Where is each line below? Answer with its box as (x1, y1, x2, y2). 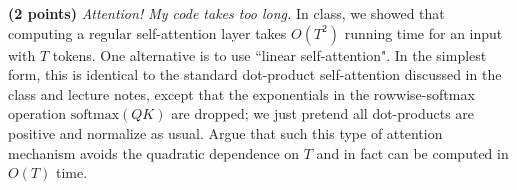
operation (8, 103, 67, 124)
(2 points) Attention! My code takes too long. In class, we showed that (8, 3, 445, 23)
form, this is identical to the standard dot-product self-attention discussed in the (8, 64, 502, 85)
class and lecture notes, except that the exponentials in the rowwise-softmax (8, 83, 475, 104)
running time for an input (344, 22, 503, 43)
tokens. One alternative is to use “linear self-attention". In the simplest (52, 44, 487, 65)
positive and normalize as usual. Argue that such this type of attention (8, 122, 443, 143)
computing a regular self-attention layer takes (8, 22, 287, 43)
